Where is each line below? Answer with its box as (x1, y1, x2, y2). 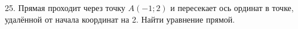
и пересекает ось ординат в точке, (170, 2, 294, 13)
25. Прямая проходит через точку (5, 2, 125, 13)
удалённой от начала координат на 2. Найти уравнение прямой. (5, 13, 235, 25)
